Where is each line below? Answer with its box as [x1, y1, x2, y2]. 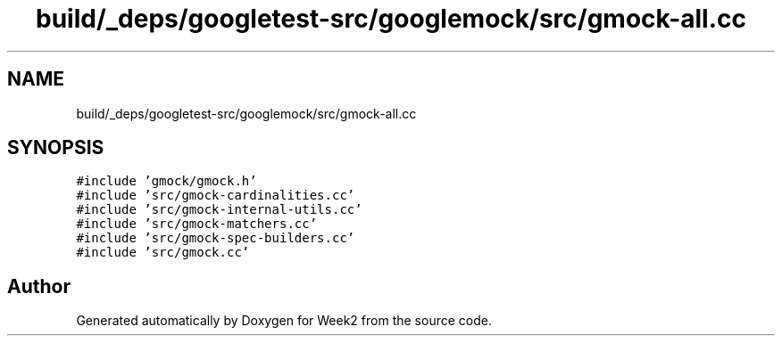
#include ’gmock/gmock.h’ [76, 174, 257, 189]
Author [7, 274, 71, 298]
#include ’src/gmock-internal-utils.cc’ [76, 202, 362, 217]
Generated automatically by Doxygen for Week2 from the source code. [76, 313, 492, 329]
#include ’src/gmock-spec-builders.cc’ [76, 231, 355, 246]
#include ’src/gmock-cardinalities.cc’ [76, 188, 355, 203]
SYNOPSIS [7, 136, 104, 159]
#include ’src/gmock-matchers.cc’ [76, 216, 318, 232]
